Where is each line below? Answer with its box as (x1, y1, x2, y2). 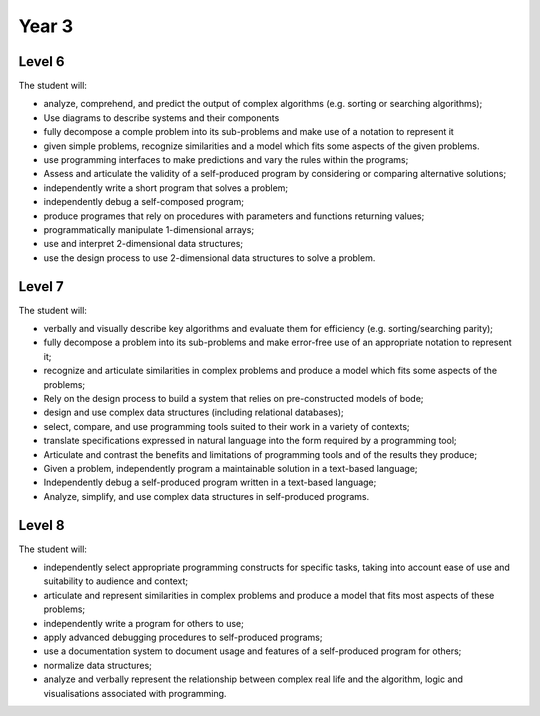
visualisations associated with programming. (43, 687, 227, 699)
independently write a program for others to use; (43, 617, 244, 629)
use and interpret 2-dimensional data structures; (43, 238, 244, 250)
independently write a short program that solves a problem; (43, 181, 289, 194)
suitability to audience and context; (43, 575, 189, 587)
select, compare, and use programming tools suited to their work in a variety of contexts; (43, 420, 410, 432)
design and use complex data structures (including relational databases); (43, 406, 344, 419)
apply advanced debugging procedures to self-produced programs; (43, 631, 323, 643)
